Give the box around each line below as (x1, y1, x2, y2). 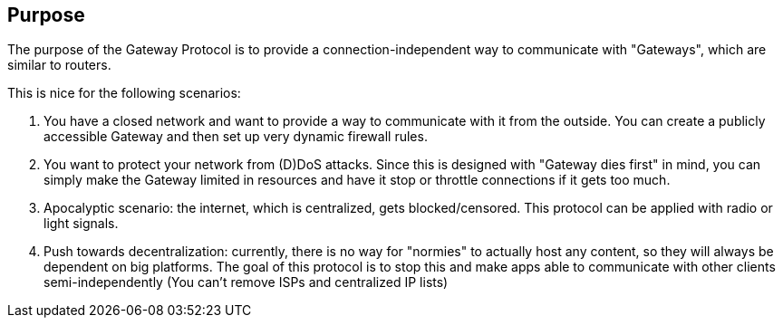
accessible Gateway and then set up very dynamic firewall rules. (43, 129, 428, 145)
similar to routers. (7, 57, 111, 73)
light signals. (43, 215, 119, 232)
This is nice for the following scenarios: (7, 85, 241, 101)
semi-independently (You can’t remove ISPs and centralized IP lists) (43, 274, 449, 291)
